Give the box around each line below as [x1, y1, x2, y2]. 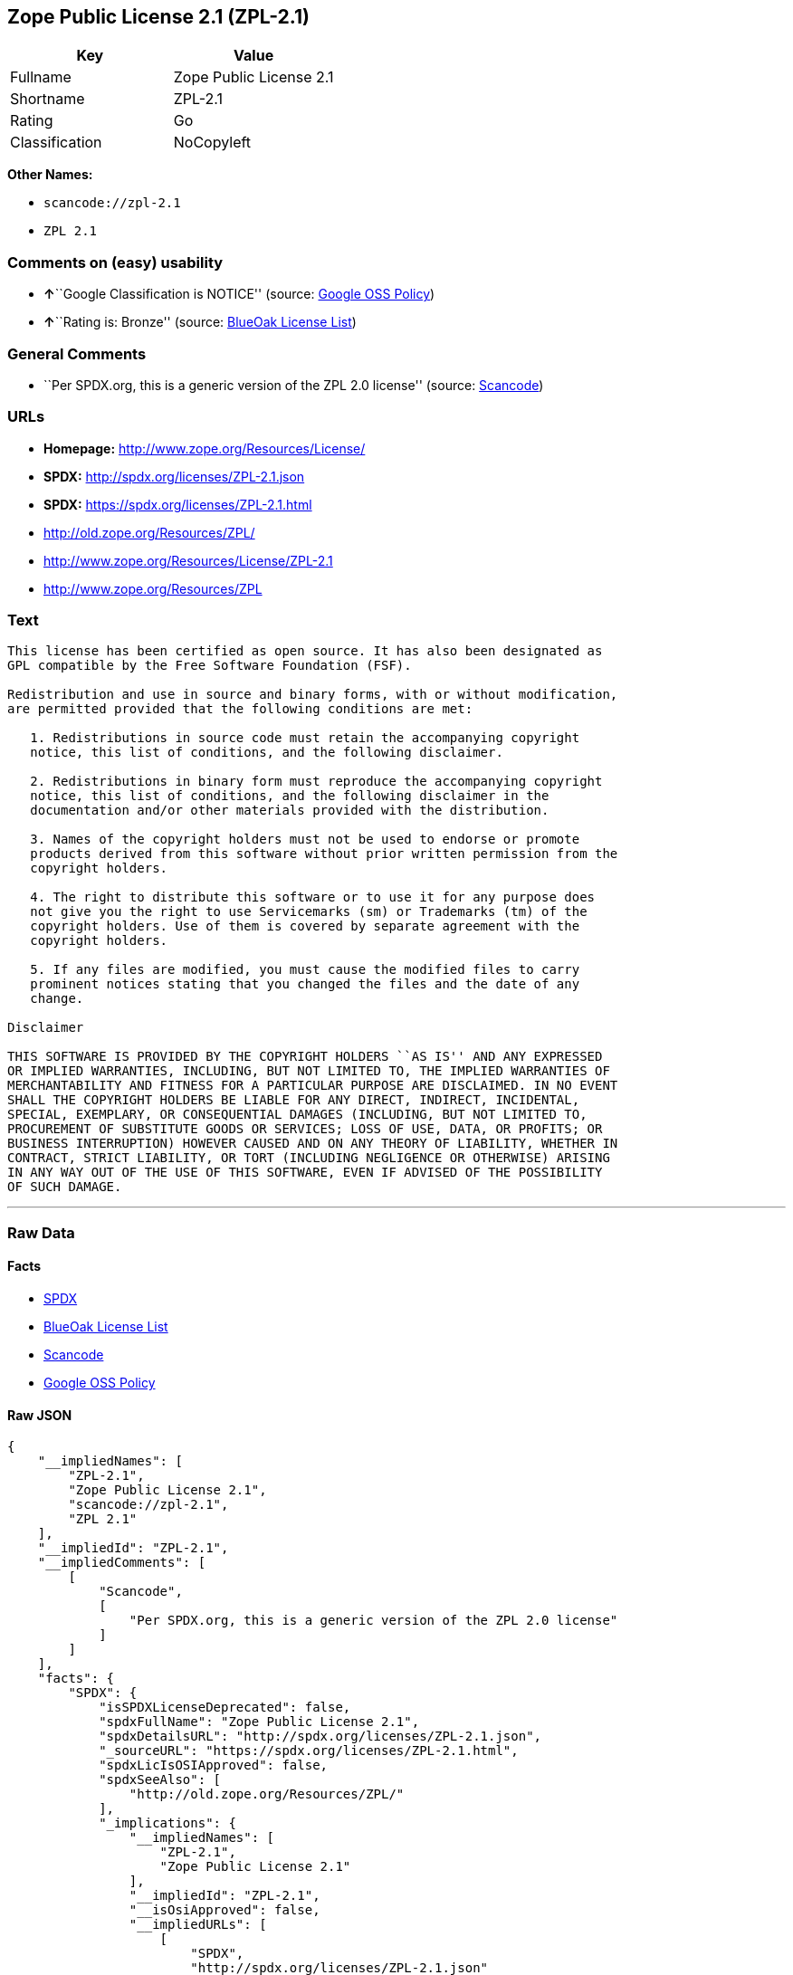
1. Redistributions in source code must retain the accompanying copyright [30, 730, 580, 746]
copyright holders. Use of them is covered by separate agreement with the [30, 919, 580, 934]
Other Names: [7, 167, 93, 183]
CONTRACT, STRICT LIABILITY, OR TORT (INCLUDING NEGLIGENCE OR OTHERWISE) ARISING [7, 1150, 610, 1166]
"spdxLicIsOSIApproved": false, [99, 1758, 329, 1773]
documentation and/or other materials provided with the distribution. [30, 803, 549, 818]
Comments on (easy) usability [7, 253, 224, 272]
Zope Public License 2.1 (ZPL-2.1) [7, 5, 310, 28]
